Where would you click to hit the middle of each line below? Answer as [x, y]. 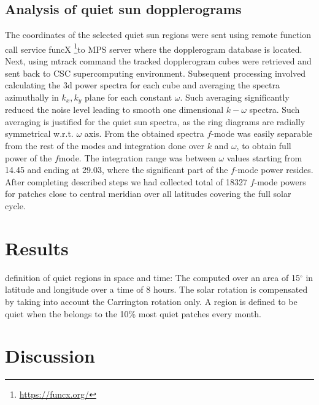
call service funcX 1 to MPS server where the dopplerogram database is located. [154, 48]
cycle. [15, 206]
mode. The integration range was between [137, 157]
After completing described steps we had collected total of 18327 [126, 181]
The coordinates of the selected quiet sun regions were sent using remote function [158, 35]
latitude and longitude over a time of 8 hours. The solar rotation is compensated [156, 289]
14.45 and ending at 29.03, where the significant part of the [117, 170]
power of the [29, 157]
